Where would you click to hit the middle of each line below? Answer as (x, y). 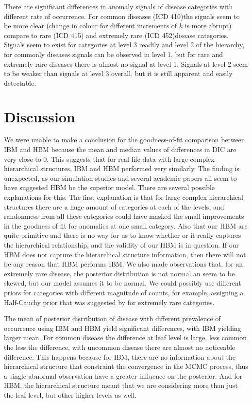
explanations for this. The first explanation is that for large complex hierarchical (124, 197)
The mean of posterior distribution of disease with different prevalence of (112, 318)
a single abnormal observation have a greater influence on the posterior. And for (123, 375)
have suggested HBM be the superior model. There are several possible (109, 187)
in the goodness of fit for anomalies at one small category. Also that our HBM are (126, 225)
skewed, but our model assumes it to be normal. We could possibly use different (123, 283)
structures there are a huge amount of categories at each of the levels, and (114, 206)
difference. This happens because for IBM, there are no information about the (120, 356)
